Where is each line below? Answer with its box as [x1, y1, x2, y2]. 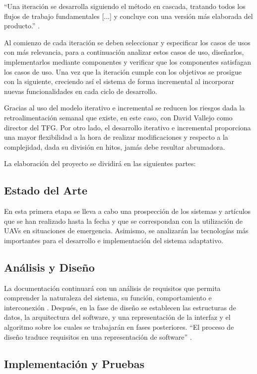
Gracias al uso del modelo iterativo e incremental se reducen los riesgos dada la [4, 102, 245, 113]
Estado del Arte [4, 183, 87, 198]
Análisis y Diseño [4, 259, 95, 275]
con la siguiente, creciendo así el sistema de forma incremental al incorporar [4, 76, 235, 87]
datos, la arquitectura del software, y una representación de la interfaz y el [4, 312, 231, 322]
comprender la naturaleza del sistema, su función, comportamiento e [4, 292, 212, 303]
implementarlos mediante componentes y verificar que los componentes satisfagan [4, 56, 251, 67]
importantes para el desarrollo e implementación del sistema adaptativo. [4, 235, 223, 245]
